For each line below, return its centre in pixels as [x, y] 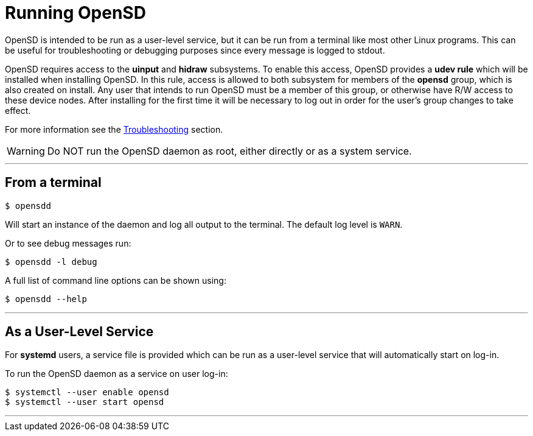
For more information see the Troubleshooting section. [114, 129]
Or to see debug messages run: [68, 243]
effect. [18, 110]
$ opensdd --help [46, 299]
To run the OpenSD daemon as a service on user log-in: [117, 374]
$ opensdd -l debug [51, 262]
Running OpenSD [75, 13]
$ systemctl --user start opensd [85, 402]
